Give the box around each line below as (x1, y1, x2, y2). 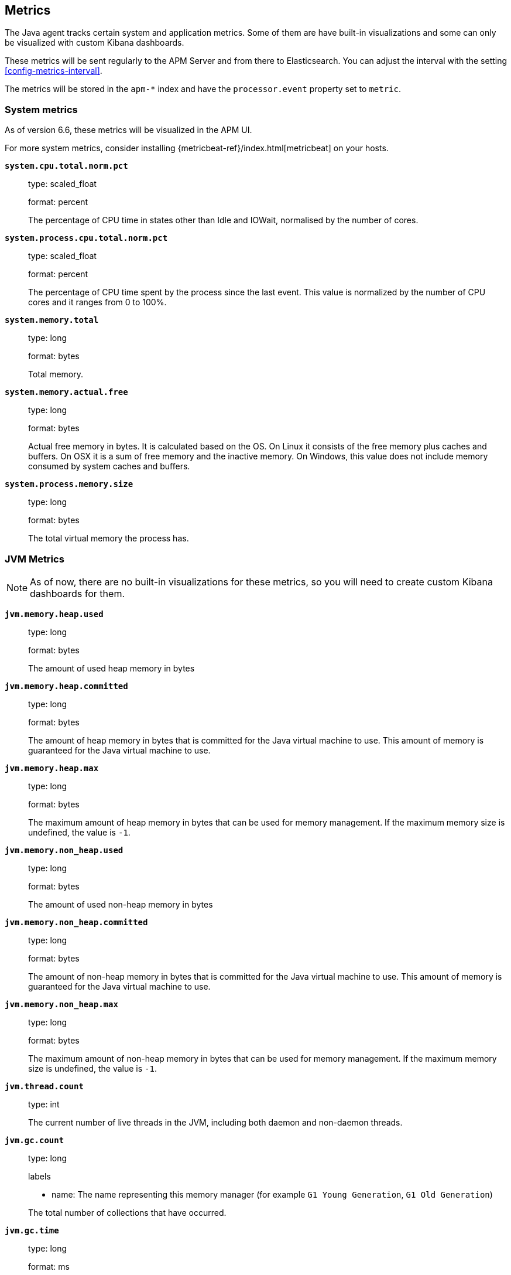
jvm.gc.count (5, 1135, 64, 1145)
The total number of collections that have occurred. (28, 1207, 227, 1218)
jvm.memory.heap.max (5, 763, 99, 773)
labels (28, 1171, 51, 1181)
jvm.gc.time (5, 1225, 59, 1235)
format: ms (28, 1261, 70, 1271)
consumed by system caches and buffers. (28, 461, 190, 472)
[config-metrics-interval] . (5, 66, 102, 76)
